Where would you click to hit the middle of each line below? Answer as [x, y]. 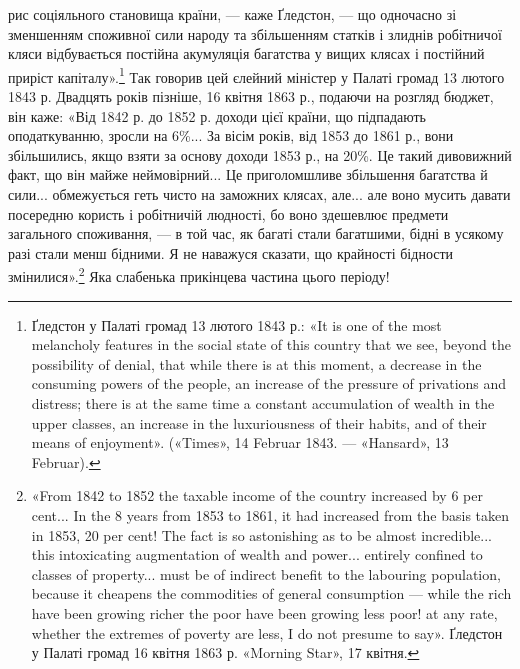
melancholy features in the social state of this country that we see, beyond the [271, 344]
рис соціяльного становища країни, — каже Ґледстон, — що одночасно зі [232, 14]
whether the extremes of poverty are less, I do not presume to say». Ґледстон [267, 632]
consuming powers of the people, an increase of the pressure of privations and [269, 383]
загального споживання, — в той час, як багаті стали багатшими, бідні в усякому [256, 233]
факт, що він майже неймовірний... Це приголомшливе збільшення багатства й [248, 174]
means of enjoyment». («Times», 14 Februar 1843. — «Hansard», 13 [240, 442]
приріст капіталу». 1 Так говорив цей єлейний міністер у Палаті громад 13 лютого [256, 75]
